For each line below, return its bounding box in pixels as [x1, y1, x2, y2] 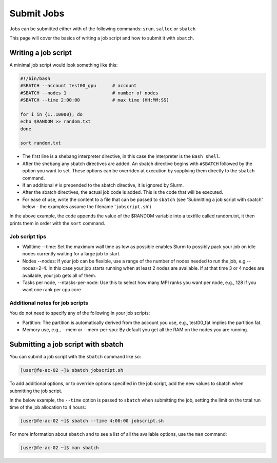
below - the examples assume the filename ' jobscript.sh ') [22, 204, 151, 210]
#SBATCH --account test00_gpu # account [20, 83, 137, 89]
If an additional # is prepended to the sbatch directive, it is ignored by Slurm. [22, 182, 184, 188]
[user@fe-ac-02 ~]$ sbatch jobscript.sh [20, 367, 123, 373]
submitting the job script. [9, 388, 63, 394]
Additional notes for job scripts [9, 299, 88, 307]
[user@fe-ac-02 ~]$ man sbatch [20, 445, 100, 451]
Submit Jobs [9, 8, 65, 19]
